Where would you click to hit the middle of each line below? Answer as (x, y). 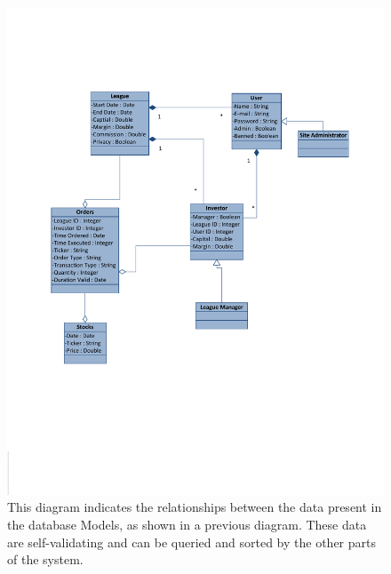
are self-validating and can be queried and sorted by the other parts (192, 542)
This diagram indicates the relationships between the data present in (195, 507)
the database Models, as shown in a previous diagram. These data (187, 525)
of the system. (45, 559)
